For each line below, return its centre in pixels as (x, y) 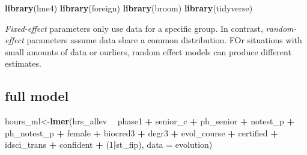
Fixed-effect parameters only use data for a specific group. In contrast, (134, 28)
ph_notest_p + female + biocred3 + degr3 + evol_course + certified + (141, 132)
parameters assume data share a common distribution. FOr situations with (164, 40)
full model (37, 96)
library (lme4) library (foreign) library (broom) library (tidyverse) (129, 8)
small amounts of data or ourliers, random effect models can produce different (148, 51)
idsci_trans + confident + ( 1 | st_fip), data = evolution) (109, 144)
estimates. (23, 63)
